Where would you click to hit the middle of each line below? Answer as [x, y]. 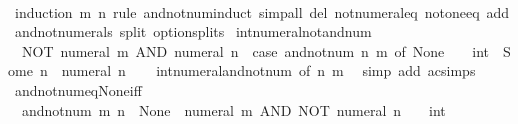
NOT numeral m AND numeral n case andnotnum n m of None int [255, 50]
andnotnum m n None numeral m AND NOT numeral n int [233, 109]
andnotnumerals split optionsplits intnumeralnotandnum [193, 31]
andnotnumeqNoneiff [78, 89]
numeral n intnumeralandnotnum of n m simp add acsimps [268, 70]
